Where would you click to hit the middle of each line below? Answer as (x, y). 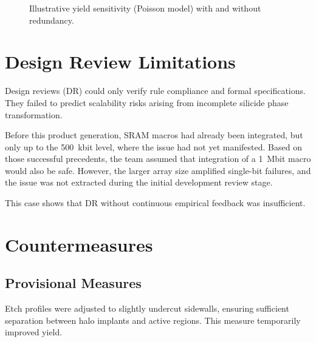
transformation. (34, 114)
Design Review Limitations (120, 62)
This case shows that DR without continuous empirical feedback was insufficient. (155, 203)
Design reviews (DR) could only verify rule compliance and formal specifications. (155, 91)
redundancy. (52, 20)
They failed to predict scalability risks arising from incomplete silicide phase (147, 102)
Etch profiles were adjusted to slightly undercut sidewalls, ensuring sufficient (147, 308)
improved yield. (34, 332)
